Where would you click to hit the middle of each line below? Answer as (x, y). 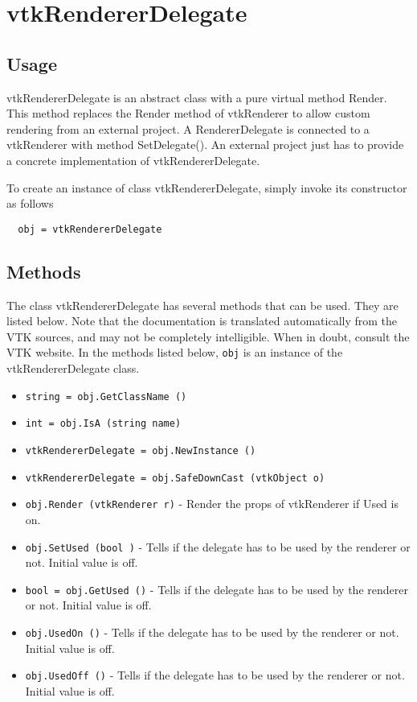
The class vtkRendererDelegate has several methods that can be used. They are (202, 305)
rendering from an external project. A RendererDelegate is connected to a (188, 128)
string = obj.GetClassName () (106, 396)
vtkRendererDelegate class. (73, 368)
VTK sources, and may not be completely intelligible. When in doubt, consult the (208, 336)
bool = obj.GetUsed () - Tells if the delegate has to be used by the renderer (217, 589)
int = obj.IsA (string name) (103, 424)
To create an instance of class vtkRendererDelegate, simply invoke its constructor (207, 187)
